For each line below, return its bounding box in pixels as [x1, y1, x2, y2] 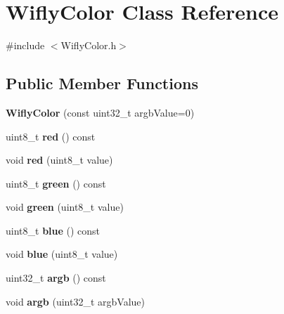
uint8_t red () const [6, 129, 96, 143]
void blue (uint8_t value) [6, 247, 118, 261]
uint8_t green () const [6, 176, 106, 190]
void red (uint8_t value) [6, 152, 113, 167]
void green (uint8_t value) [6, 199, 124, 214]
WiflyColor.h [60, 38, 117, 53]
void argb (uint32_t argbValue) [6, 294, 145, 308]
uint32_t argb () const [6, 270, 106, 285]
